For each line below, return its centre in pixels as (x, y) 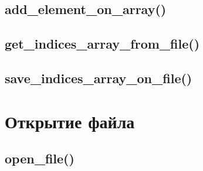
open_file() (40, 158)
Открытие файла (70, 121)
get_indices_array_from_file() (102, 44)
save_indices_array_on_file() (99, 78)
